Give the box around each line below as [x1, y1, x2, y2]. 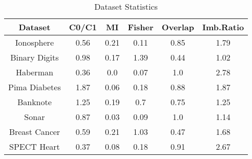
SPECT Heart [9, 141, 60, 152]
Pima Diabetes [8, 81, 61, 93]
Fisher [128, 21, 154, 33]
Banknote [17, 96, 52, 108]
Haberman [15, 66, 53, 78]
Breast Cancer [9, 126, 60, 137]
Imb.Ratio [202, 21, 244, 33]
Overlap [161, 21, 194, 33]
